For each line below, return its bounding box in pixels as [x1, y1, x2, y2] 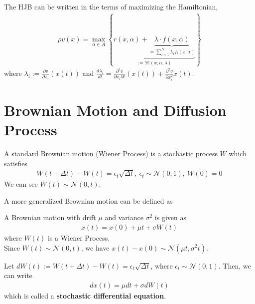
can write [4, 270, 32, 281]
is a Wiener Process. [47, 232, 110, 243]
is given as [154, 212, 187, 223]
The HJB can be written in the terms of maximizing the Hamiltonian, [4, 1, 218, 11]
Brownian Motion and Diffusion [4, 100, 227, 120]
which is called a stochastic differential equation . [4, 290, 166, 301]
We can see [4, 179, 38, 189]
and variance [105, 212, 143, 223]
